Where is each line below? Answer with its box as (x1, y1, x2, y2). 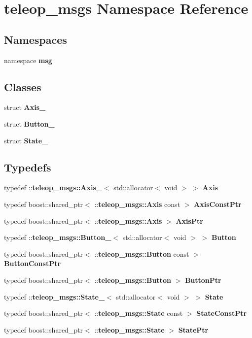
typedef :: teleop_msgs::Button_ (4, 232, 111, 242)
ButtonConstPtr (4, 258, 61, 269)
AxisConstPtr (194, 199, 242, 209)
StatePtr (178, 324, 209, 335)
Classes (4, 79, 41, 94)
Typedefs (4, 159, 51, 174)
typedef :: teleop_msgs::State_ (4, 291, 105, 302)
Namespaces (4, 32, 67, 47)
